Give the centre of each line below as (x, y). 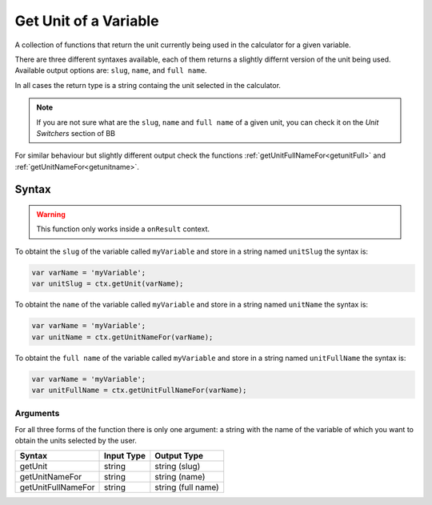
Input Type (125, 456)
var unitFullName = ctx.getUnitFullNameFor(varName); (139, 390)
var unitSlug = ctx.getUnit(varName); (108, 284)
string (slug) (178, 467)
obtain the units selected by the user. (76, 441)
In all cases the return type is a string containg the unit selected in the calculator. (148, 85)
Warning (51, 214)
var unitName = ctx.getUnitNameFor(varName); (122, 337)
